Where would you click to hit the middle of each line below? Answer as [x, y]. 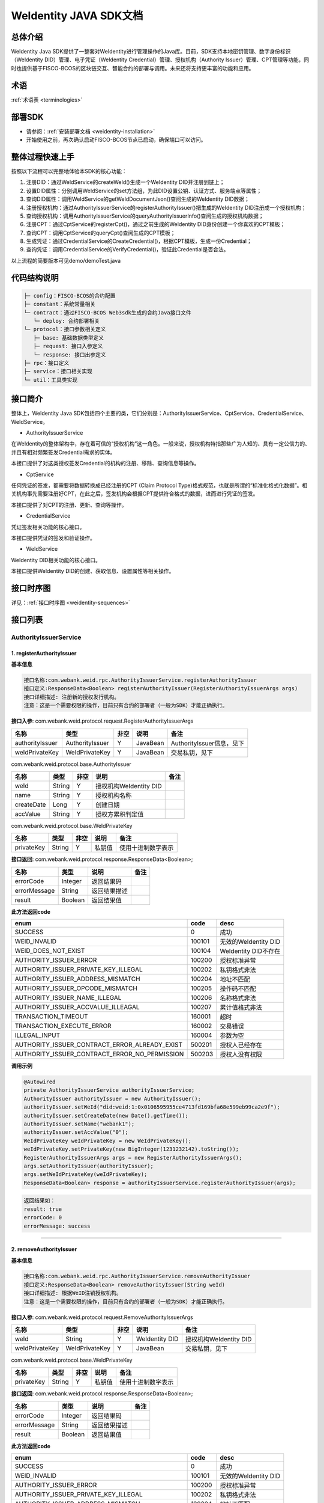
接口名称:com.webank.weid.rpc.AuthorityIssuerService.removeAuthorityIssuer [137, 1276]
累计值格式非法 [241, 1008]
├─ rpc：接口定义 [46, 363]
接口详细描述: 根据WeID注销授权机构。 [73, 1293]
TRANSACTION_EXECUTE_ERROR [63, 1026]
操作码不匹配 [238, 989]
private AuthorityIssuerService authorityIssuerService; [109, 1090]
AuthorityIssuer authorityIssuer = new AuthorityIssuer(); [112, 1098]
